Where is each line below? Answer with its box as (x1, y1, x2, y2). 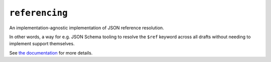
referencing (9, 7, 68, 18)
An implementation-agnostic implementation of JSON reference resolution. (9, 25, 164, 31)
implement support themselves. (9, 41, 75, 47)
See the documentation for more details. (9, 50, 93, 56)
